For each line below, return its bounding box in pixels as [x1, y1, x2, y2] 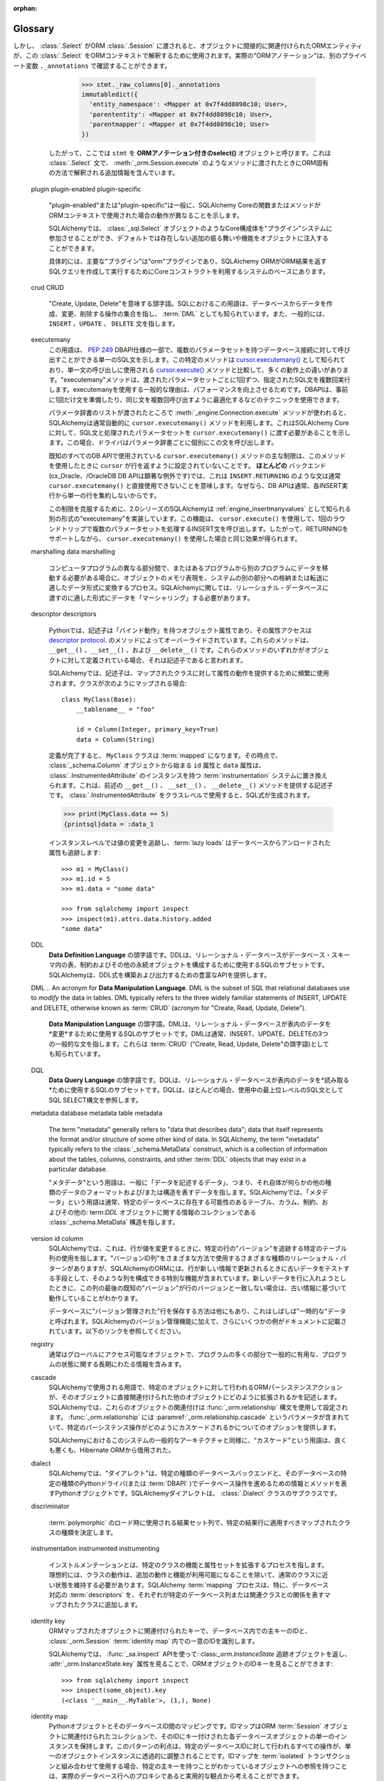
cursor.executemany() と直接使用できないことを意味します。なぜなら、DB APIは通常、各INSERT [48, 481, 342, 489]
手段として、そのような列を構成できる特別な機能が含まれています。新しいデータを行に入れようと [54, 1274, 341, 1282]
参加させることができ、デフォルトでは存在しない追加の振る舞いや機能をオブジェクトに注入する [48, 234, 329, 242]
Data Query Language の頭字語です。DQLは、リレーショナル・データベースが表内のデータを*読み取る [48, 1076, 350, 1084]
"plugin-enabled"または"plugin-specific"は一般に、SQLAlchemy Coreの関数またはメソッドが [48, 201, 321, 209]
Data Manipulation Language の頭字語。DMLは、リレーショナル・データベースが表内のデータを [48, 1019, 331, 1029]
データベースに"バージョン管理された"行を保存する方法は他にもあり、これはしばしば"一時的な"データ [48, 1307, 346, 1316]
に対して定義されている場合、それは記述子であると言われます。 [60, 655, 247, 664]
